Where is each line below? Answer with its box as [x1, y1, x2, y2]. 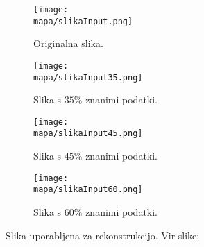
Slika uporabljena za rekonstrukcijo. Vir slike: [6, 228, 200, 242]
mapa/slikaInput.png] [33, 16, 133, 26]
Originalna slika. [33, 36, 103, 51]
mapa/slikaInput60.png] [33, 185, 143, 195]
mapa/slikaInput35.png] [33, 72, 143, 83]
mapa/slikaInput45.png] [33, 128, 143, 139]
